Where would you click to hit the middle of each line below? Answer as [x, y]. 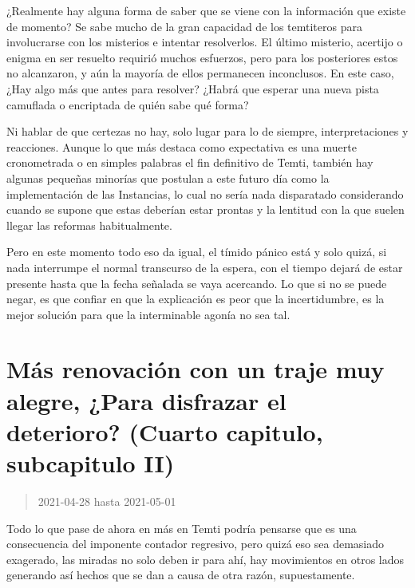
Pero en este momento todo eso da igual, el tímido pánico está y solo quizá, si [197, 252]
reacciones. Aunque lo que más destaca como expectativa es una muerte [182, 146]
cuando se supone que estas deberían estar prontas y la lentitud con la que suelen [206, 209]
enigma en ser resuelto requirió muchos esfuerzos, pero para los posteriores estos [202, 57]
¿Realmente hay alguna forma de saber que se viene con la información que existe [206, 10]
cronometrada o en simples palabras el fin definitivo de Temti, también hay [190, 162]
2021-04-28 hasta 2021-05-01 [107, 501]
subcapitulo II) [91, 463]
